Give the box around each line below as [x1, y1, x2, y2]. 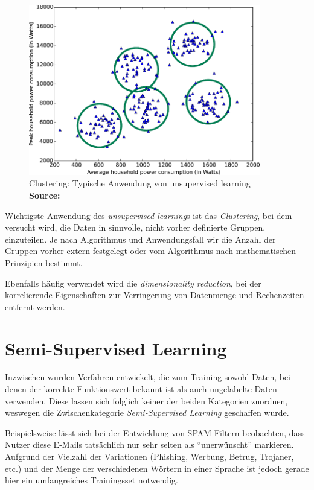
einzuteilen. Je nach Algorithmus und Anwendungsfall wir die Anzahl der [5, 232, 276, 245]
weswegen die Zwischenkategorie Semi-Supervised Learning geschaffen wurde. [5, 406, 289, 419]
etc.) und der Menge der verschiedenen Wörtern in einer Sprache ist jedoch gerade [5, 462, 309, 474]
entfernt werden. [5, 300, 65, 313]
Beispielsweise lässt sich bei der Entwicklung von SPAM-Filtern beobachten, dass [5, 426, 305, 439]
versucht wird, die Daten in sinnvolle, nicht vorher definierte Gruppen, [5, 221, 266, 234]
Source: [29, 188, 60, 201]
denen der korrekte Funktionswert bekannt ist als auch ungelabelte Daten [5, 383, 277, 395]
